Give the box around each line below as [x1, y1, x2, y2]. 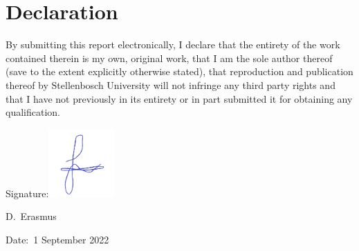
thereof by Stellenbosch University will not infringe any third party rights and [6, 77, 335, 92]
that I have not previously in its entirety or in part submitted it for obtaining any [6, 91, 353, 106]
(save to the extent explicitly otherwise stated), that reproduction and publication [6, 64, 353, 79]
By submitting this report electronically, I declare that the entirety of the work [6, 37, 340, 52]
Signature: [6, 185, 49, 200]
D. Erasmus [6, 209, 57, 223]
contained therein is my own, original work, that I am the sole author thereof [6, 50, 333, 65]
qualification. [6, 105, 60, 119]
